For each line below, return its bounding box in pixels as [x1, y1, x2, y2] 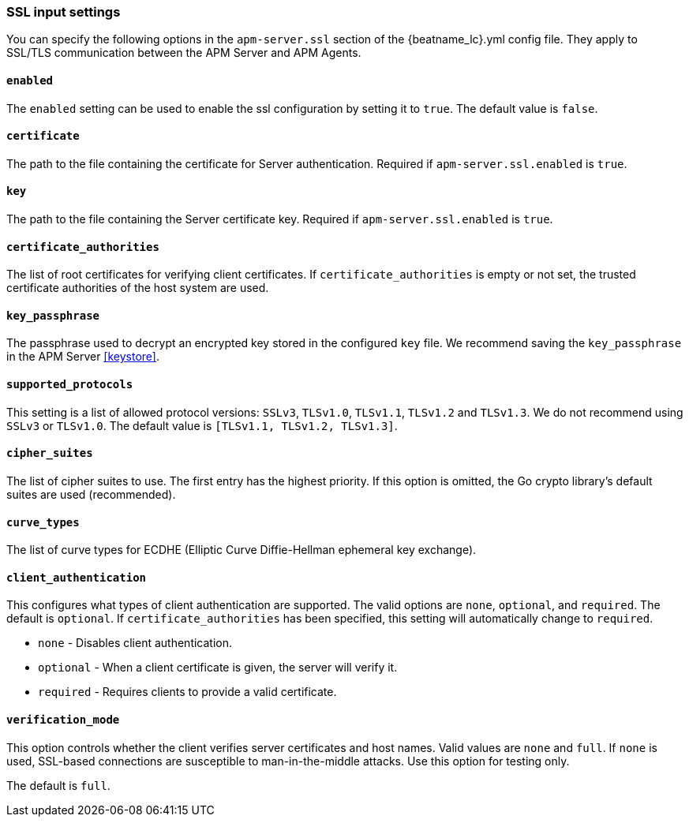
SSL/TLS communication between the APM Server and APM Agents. [6, 46, 361, 60]
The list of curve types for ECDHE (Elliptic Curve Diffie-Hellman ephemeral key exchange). [6, 543, 477, 557]
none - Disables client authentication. [38, 636, 233, 650]
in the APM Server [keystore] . [6, 350, 159, 364]
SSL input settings [6, 4, 121, 20]
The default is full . [6, 778, 110, 792]
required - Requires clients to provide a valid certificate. [38, 685, 337, 699]
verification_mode [6, 713, 120, 726]
